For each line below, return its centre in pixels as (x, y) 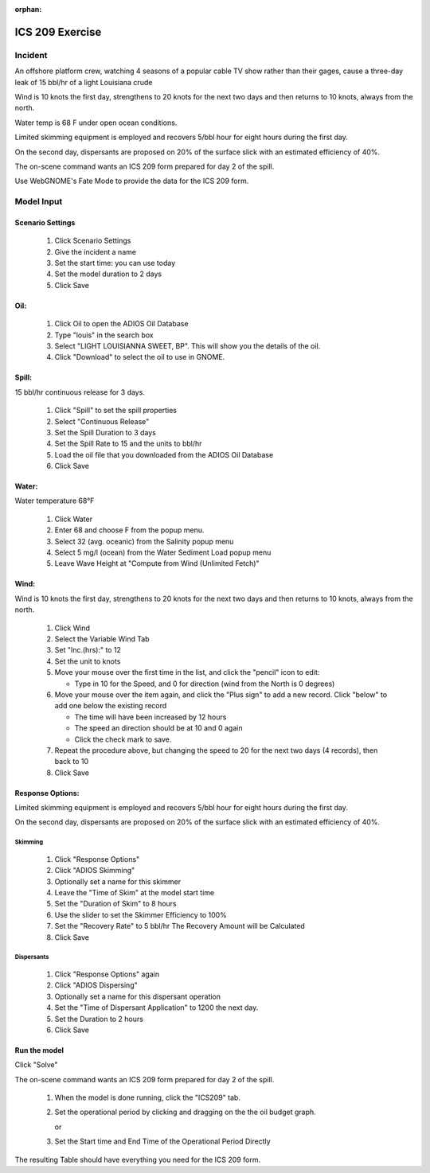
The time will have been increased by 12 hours (150, 717)
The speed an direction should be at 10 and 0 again (158, 728)
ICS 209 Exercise (58, 32)
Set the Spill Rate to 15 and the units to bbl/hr (128, 444)
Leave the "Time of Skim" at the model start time (135, 893)
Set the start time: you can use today (115, 263)
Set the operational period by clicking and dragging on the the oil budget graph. (185, 1112)
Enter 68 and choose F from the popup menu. (129, 530)
